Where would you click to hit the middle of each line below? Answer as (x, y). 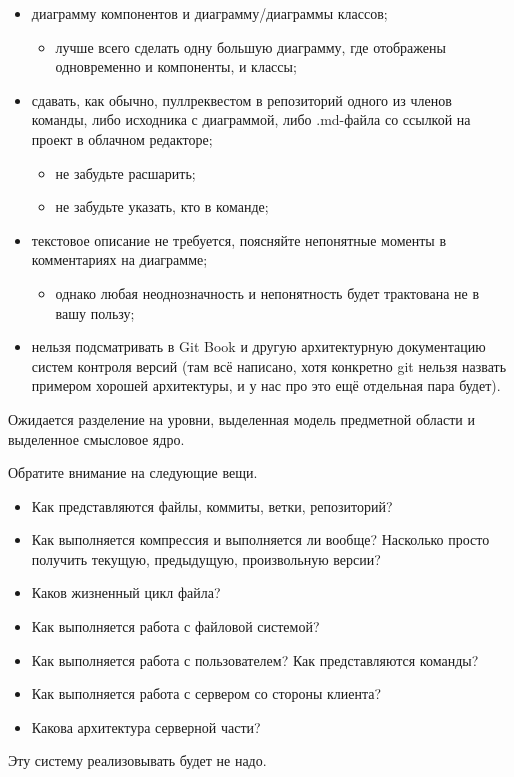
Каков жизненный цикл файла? (126, 592)
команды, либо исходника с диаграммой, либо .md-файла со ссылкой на (251, 119)
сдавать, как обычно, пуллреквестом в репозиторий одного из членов (241, 99)
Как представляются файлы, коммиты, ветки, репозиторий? (212, 505)
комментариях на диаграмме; (119, 259)
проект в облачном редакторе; (122, 138)
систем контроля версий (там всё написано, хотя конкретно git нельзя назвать (269, 365)
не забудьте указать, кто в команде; (162, 206)
